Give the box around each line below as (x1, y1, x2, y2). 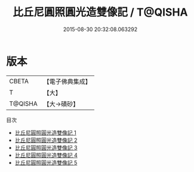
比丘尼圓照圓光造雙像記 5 (14, 159, 78, 166)
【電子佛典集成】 (43, 77, 91, 86)
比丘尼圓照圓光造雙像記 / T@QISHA (13, 5, 188, 19)
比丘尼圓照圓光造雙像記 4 (14, 151, 78, 159)
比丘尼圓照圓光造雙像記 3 (14, 144, 78, 151)
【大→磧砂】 (43, 99, 79, 108)
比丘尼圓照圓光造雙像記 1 (14, 129, 76, 136)
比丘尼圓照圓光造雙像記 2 (14, 136, 78, 144)
